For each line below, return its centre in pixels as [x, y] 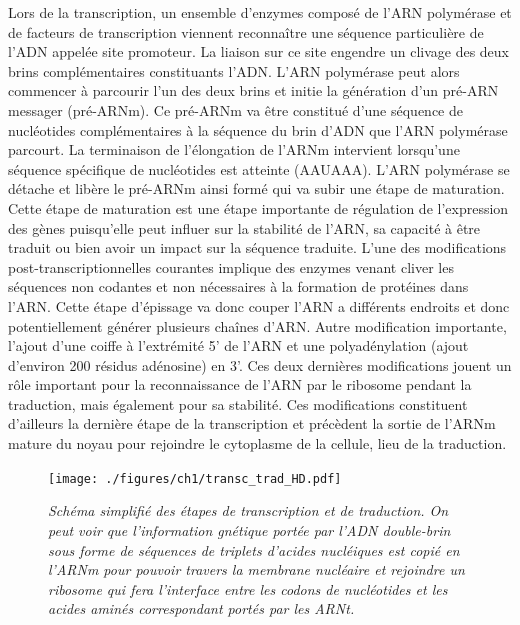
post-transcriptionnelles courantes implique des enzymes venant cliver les [231, 266]
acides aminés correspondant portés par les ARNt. [201, 608]
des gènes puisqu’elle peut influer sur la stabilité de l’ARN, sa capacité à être [244, 227]
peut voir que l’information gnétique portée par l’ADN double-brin [249, 529]
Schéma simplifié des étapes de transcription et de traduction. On [248, 510]
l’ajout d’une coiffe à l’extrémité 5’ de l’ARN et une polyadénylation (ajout [238, 345]
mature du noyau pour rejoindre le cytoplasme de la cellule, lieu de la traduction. [257, 443]
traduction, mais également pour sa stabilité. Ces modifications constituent [238, 403]
